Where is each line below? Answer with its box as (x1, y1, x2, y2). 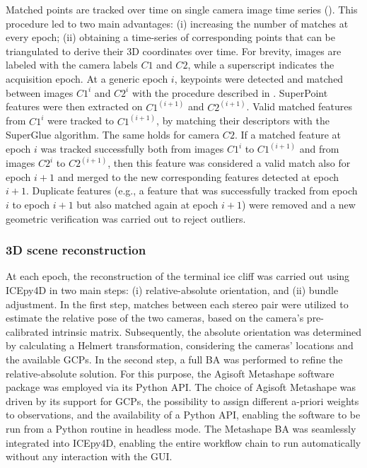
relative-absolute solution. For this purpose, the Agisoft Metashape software (6, 365, 334, 380)
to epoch (12, 197, 50, 212)
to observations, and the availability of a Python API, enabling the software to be (6, 407, 361, 422)
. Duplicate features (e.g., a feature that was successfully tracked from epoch (25, 183, 358, 198)
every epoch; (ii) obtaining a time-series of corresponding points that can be (6, 30, 335, 45)
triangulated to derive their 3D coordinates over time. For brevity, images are (6, 43, 342, 58)
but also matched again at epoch (76, 197, 219, 212)
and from (299, 141, 339, 156)
